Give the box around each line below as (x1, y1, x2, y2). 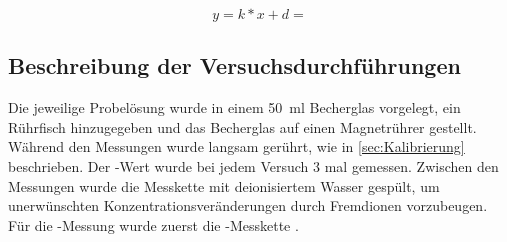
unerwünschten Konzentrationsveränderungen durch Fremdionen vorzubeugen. (8, 195, 488, 216)
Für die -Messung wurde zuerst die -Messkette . (8, 214, 299, 235)
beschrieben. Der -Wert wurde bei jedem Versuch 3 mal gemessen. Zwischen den (8, 155, 499, 176)
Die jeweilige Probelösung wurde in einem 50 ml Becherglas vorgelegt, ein (8, 97, 461, 118)
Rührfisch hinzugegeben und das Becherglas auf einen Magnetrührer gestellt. (8, 116, 477, 137)
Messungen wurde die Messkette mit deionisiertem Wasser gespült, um (8, 175, 440, 196)
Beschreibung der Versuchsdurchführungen (8, 50, 461, 81)
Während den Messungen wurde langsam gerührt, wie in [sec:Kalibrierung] (8, 136, 465, 157)
